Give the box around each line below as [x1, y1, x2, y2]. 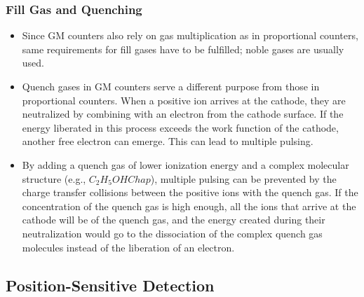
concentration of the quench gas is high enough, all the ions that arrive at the [22, 198, 356, 213]
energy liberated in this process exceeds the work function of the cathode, [22, 120, 339, 134]
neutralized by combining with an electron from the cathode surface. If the [22, 106, 344, 121]
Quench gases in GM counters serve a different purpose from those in [22, 79, 320, 93]
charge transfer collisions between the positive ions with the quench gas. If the [22, 185, 358, 200]
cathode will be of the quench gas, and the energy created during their [22, 212, 325, 227]
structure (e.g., [22, 171, 86, 186]
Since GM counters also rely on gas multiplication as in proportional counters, [22, 28, 358, 43]
